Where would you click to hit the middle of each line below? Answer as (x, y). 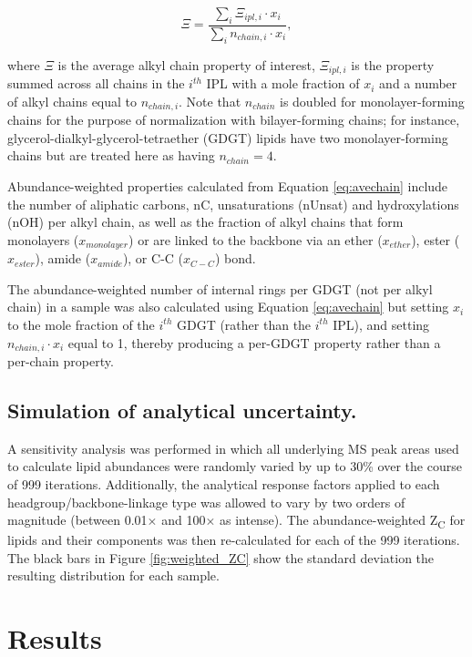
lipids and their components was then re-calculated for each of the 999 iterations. (234, 540)
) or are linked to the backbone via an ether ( (256, 239)
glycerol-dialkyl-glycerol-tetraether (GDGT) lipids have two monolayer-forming (228, 137)
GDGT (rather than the (244, 324)
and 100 (184, 520)
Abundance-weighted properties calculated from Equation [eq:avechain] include (228, 185)
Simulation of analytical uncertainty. (182, 410)
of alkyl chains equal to (72, 101)
